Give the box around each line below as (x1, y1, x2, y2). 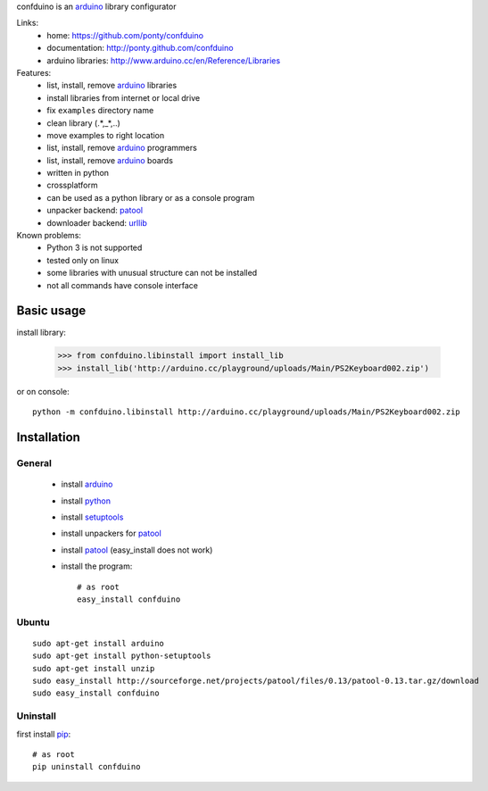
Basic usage (16, 304, 87, 319)
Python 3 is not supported (46, 242, 143, 254)
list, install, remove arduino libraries (46, 80, 178, 91)
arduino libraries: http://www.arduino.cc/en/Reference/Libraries (46, 54, 281, 66)
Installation (16, 429, 80, 445)
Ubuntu (16, 616, 50, 629)
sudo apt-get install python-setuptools (32, 651, 211, 661)
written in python (46, 168, 110, 179)
